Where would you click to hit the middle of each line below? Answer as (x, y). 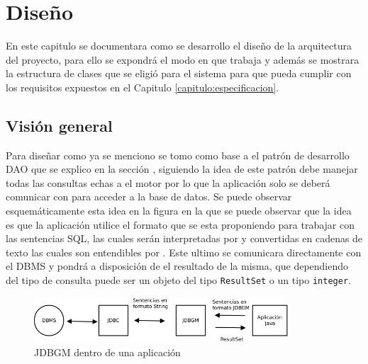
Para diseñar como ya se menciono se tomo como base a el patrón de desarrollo (178, 155)
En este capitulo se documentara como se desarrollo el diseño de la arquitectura (179, 46)
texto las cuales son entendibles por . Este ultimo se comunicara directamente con (184, 252)
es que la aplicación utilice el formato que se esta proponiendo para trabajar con (180, 224)
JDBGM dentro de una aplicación (107, 352)
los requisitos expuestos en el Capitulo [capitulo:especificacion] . (143, 87)
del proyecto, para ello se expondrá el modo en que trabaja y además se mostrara (183, 59)
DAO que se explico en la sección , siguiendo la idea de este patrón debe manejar (182, 169)
